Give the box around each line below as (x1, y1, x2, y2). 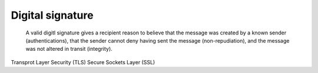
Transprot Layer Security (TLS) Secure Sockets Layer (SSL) (11, 58, 155, 65)
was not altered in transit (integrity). (25, 46, 113, 53)
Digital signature (11, 9, 94, 22)
